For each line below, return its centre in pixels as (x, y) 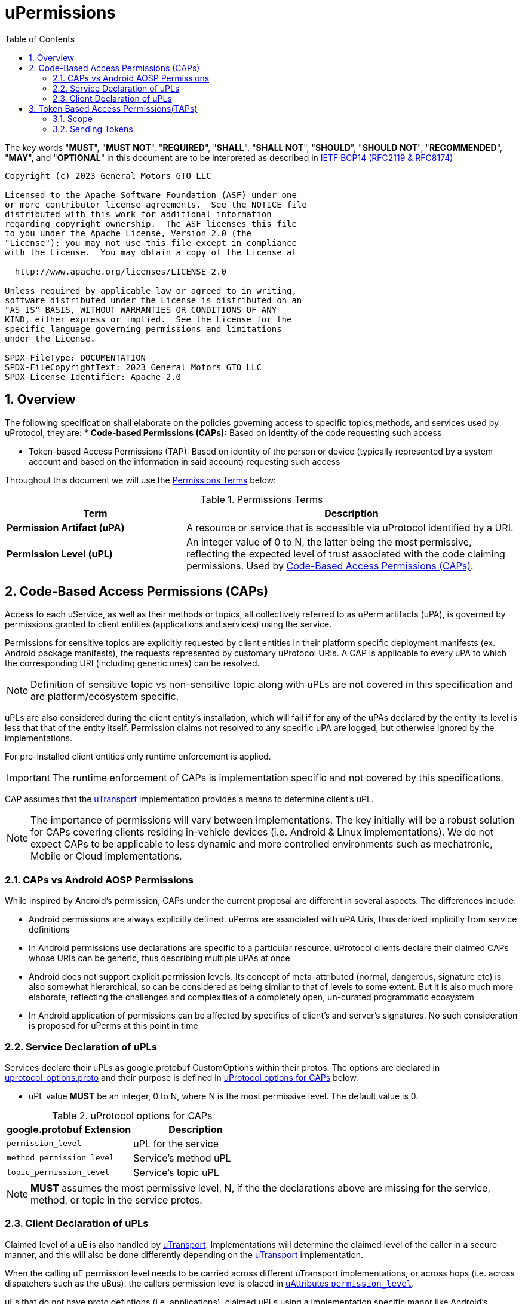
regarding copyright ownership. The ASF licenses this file (151, 223)
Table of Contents (40, 39)
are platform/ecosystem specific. (105, 697)
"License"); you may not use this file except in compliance (151, 243)
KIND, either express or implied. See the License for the (148, 319)
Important (28, 778)
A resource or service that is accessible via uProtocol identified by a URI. (350, 527)
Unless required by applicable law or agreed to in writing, (151, 290)
